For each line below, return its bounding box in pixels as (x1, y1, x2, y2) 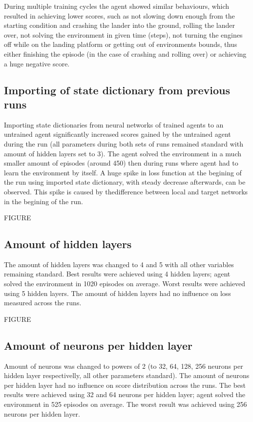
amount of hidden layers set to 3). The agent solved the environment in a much (4, 148, 241, 158)
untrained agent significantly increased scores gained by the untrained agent (4, 129, 231, 139)
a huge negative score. (4, 58, 70, 68)
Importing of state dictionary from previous (4, 82, 231, 97)
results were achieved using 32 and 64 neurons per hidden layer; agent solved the (4, 389, 246, 400)
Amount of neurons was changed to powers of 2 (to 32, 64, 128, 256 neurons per (4, 360, 243, 371)
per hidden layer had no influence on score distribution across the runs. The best (4, 380, 246, 390)
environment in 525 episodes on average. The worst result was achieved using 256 (4, 399, 247, 409)
